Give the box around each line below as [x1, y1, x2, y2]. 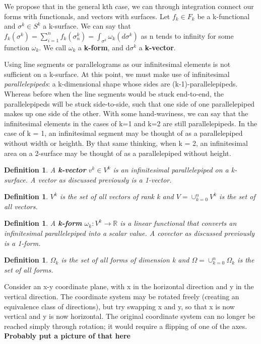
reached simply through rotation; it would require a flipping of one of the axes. [4, 320, 247, 331]
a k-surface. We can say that [43, 21, 131, 31]
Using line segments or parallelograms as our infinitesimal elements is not [4, 59, 231, 69]
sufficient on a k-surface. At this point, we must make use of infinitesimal [4, 68, 230, 79]
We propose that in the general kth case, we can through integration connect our [4, 1, 254, 11]
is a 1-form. [4, 237, 41, 248]
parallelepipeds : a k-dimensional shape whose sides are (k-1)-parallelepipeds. [4, 78, 238, 89]
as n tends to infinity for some [141, 30, 234, 41]
